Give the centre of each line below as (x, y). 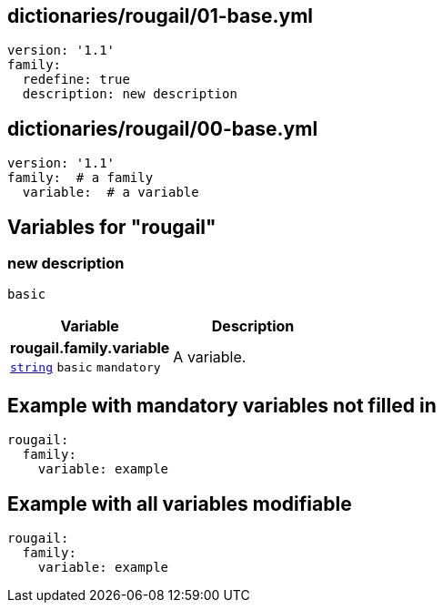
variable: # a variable (111, 193)
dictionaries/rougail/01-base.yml (161, 16)
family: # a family (81, 178)
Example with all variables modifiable (180, 503)
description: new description (130, 94)
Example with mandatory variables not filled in (222, 405)
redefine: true (76, 80)
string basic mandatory (86, 368)
